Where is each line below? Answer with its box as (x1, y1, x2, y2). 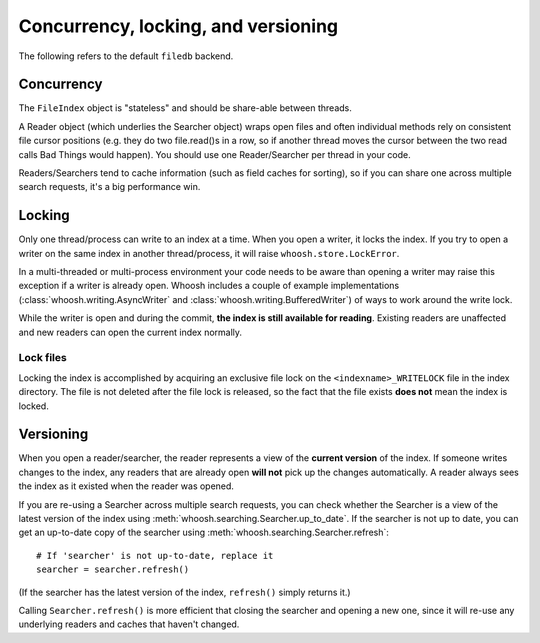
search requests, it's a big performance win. (18, 181, 201, 193)
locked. (18, 400, 49, 412)
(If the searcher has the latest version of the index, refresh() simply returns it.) (18, 586, 351, 598)
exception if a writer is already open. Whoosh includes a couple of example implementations (18, 280, 400, 292)
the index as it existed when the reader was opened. (18, 480, 235, 492)
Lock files (18, 351, 67, 365)
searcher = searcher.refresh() (36, 564, 190, 575)
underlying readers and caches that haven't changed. (18, 618, 240, 630)
